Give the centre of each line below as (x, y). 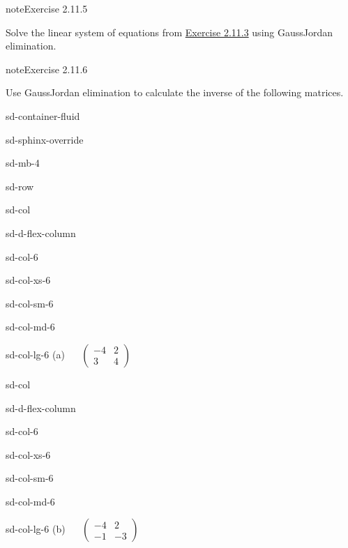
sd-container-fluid (43, 115)
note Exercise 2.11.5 (47, 8)
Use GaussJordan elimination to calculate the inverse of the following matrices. (175, 92)
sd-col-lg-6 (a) (35, 354)
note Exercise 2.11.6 (47, 69)
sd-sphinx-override (45, 139)
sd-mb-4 (23, 163)
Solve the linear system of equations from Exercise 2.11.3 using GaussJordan (169, 32)
